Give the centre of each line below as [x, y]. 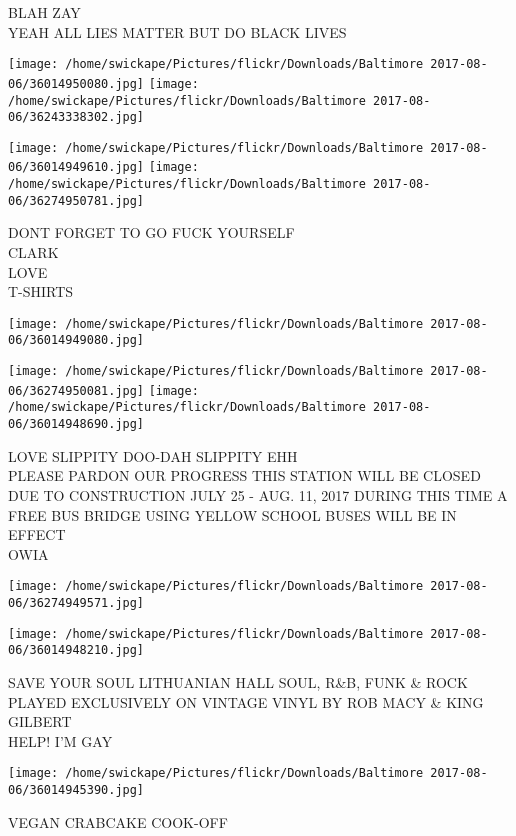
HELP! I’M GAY [60, 740]
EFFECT [37, 534]
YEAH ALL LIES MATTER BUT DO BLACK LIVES [177, 31]
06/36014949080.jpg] [76, 340]
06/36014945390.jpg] [76, 789]
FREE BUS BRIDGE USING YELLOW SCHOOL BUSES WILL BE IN [232, 514]
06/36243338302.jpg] [76, 117]
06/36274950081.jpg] [76, 390]
